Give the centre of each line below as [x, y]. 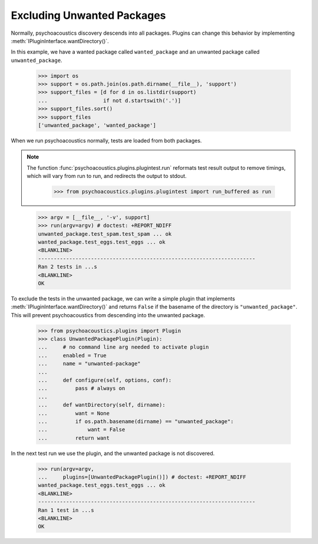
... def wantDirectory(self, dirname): [102, 405]
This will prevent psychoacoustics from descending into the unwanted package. [108, 315]
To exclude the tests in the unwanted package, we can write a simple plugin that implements [123, 298]
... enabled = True [72, 355]
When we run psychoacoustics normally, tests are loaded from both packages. [107, 141]
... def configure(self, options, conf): [105, 380]
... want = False [82, 430]
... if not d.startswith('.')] [110, 100]
